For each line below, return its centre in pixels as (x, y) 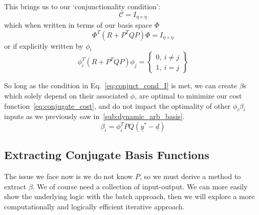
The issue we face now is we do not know (69, 176)
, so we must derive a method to (190, 176)
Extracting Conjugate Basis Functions (107, 155)
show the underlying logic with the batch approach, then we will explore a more (129, 196)
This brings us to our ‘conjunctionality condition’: (82, 6)
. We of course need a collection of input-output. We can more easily (140, 186)
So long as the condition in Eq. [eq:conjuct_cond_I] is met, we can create (121, 85)
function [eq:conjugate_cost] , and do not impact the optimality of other (117, 105)
